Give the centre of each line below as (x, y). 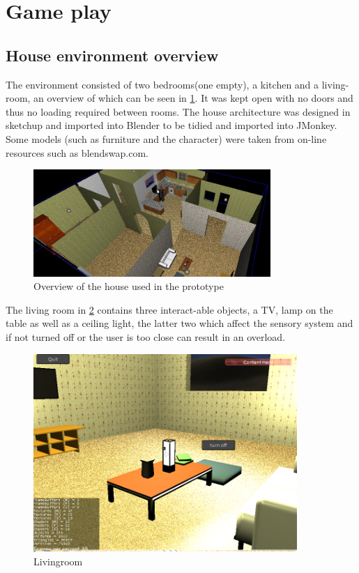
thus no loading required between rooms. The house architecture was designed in (178, 111)
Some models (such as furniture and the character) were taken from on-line (166, 138)
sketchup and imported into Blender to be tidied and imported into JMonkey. (171, 125)
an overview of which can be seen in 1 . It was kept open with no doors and (193, 98)
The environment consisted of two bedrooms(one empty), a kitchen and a (162, 84)
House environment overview (112, 55)
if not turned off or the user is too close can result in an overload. (146, 337)
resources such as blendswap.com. (77, 152)
